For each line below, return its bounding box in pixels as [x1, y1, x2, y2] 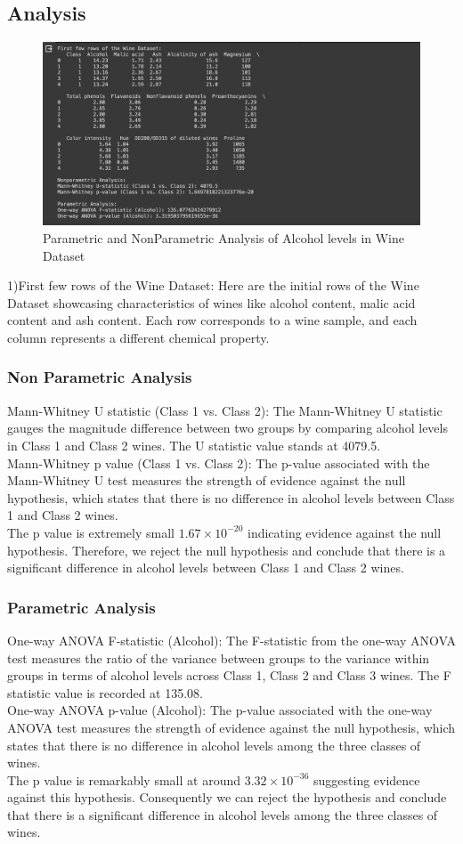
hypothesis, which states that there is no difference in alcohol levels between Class [7, 488, 455, 507]
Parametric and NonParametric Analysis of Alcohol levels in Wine [43, 229, 404, 247]
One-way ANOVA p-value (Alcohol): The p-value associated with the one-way [7, 701, 433, 719]
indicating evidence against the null [247, 523, 442, 541]
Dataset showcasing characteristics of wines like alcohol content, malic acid [7, 293, 416, 312]
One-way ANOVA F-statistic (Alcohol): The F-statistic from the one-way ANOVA [7, 630, 456, 649]
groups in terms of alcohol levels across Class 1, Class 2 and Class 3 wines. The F [7, 666, 451, 685]
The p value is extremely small [7, 523, 175, 541]
